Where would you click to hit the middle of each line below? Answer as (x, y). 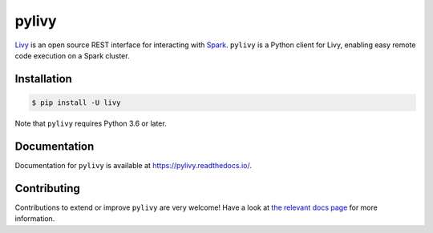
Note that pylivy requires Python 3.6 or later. (91, 123)
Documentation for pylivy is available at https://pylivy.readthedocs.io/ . (133, 165)
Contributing (47, 188)
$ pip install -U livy (76, 102)
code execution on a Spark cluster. (72, 55)
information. (35, 219)
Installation (43, 79)
